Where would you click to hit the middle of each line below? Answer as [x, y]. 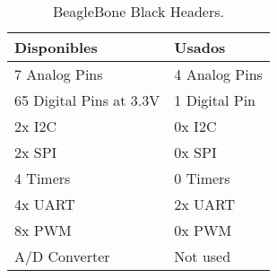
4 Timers [43, 178]
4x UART [45, 204]
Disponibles [56, 47]
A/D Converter [62, 256]
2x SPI [36, 152]
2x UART [205, 204]
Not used [203, 256]
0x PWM [203, 230]
